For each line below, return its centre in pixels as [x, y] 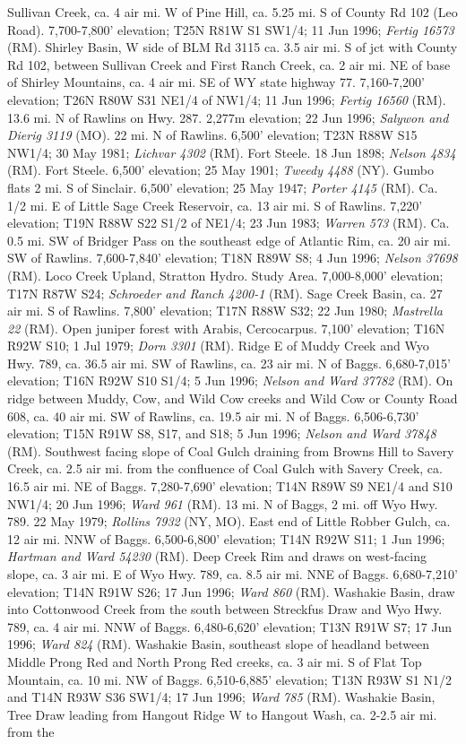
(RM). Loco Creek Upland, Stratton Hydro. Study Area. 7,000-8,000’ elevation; [225, 275]
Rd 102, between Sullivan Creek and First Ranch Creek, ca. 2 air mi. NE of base [229, 64]
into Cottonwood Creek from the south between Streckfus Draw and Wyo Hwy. [225, 609]
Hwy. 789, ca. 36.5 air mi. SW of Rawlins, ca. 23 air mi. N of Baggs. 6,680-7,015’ [229, 363]
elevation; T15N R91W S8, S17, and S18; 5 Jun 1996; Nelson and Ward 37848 [222, 433]
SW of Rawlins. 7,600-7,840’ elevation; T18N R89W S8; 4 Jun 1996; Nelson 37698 [233, 258]
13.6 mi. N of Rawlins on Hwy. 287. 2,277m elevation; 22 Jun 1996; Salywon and [228, 117]
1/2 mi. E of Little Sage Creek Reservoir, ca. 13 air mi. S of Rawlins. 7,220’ [215, 205]
